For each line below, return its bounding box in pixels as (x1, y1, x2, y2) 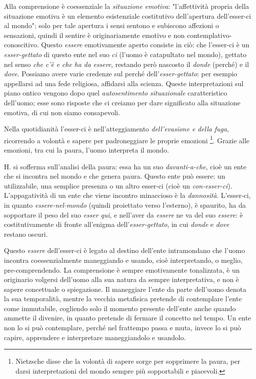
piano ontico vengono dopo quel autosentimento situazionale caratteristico (4, 88, 227, 98)
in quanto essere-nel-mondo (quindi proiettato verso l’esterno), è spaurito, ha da (4, 199, 246, 210)
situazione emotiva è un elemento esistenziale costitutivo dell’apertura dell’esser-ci (4, 10, 251, 21)
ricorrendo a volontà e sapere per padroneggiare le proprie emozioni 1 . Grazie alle (4, 133, 250, 145)
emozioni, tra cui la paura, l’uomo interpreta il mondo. (4, 144, 169, 155)
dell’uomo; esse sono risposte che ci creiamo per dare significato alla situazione (4, 97, 241, 107)
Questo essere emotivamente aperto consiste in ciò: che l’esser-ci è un (41, 39, 250, 50)
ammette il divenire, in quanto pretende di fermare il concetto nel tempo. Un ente (4, 313, 251, 323)
